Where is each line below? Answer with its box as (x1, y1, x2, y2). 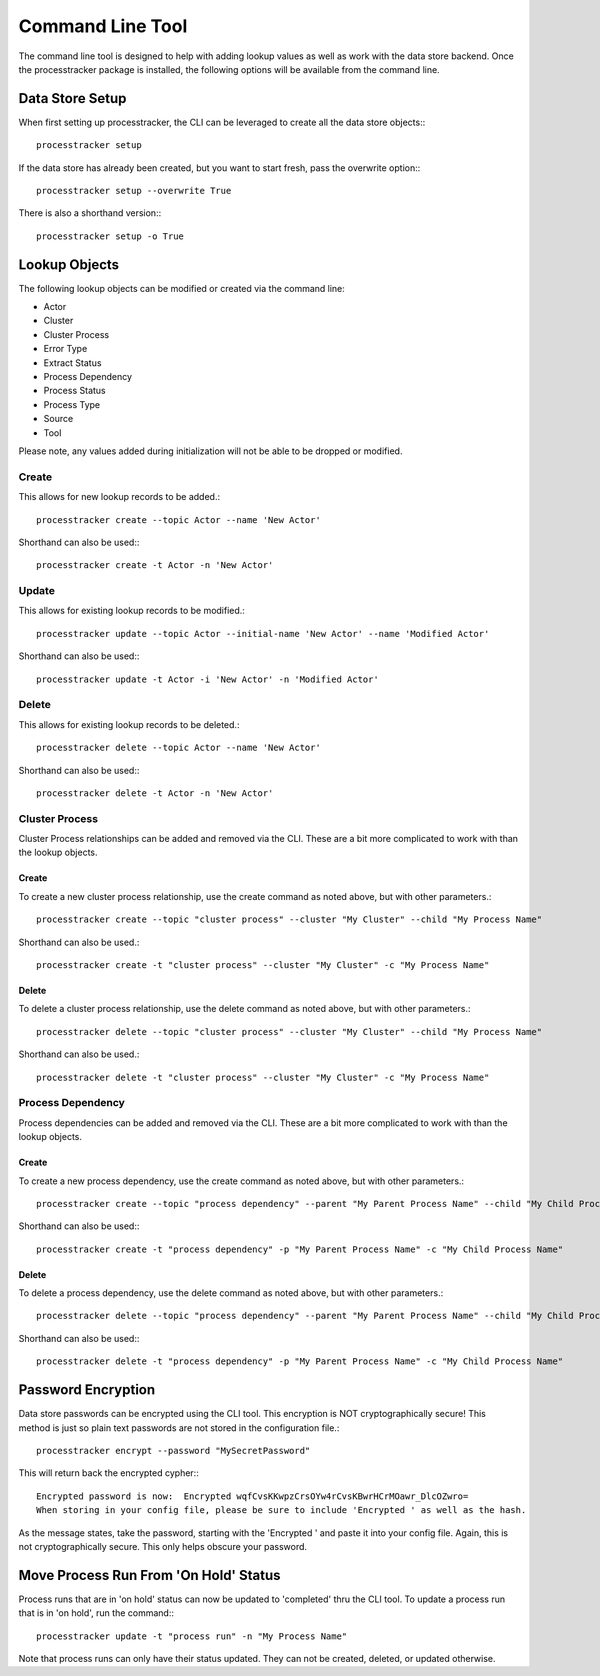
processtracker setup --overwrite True (36, 185, 232, 197)
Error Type (43, 343, 88, 355)
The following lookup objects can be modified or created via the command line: (18, 282, 345, 294)
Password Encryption (18, 1381, 156, 1399)
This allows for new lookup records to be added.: (18, 491, 220, 503)
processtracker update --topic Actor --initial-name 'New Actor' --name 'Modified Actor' (36, 628, 490, 639)
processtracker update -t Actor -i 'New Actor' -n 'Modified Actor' (36, 673, 379, 685)
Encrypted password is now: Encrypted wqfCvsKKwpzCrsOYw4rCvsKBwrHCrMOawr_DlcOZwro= (36, 1490, 469, 1502)
